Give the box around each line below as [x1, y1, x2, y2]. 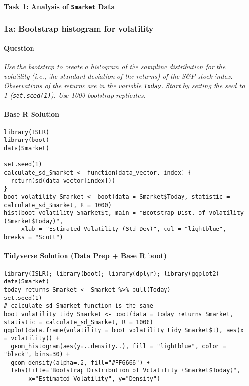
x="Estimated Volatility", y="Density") [28, 375, 161, 383]
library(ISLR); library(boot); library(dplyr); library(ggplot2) [4, 270, 219, 277]
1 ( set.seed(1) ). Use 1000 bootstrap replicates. [4, 90, 146, 100]
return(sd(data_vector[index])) [11, 177, 116, 184]
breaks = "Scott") [4, 234, 63, 241]
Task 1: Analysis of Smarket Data [4, 1, 115, 11]
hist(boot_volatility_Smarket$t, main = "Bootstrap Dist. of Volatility [4, 210, 244, 217]
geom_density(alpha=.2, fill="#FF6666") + [11, 359, 150, 366]
